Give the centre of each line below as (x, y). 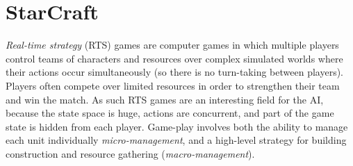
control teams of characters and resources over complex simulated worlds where (174, 58)
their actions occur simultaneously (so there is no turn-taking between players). (174, 72)
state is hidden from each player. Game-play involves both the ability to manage (177, 126)
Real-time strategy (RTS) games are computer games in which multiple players (172, 45)
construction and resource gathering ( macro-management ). (130, 153)
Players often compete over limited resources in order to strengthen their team (173, 85)
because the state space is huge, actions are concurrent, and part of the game (170, 113)
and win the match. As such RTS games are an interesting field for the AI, (165, 99)
